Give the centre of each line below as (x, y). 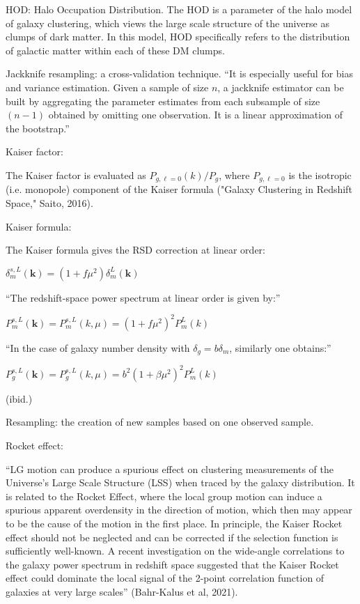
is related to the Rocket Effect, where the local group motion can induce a (164, 496)
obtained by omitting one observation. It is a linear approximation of (195, 115)
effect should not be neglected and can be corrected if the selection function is (172, 537)
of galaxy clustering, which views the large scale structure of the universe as (167, 23)
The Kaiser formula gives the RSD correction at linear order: (135, 250)
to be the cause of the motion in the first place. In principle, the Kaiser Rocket (174, 523)
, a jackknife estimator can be (281, 87)
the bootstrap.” (38, 128)
